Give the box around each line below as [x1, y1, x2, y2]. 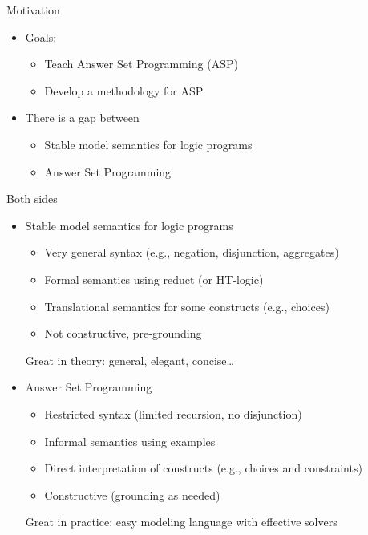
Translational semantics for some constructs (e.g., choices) [44, 298, 330, 314]
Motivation [6, 2, 60, 18]
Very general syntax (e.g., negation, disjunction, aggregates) [44, 244, 339, 261]
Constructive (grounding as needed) [44, 486, 220, 503]
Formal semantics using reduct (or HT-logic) [44, 270, 264, 287]
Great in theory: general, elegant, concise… [25, 351, 234, 368]
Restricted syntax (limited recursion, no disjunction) [44, 405, 302, 422]
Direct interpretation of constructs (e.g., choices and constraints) [44, 460, 362, 476]
